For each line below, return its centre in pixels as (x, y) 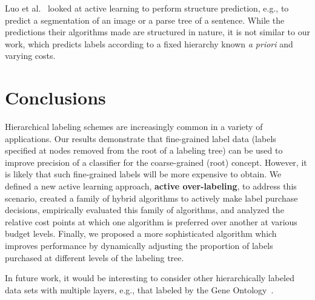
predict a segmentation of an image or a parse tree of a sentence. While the (145, 20)
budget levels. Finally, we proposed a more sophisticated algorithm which (141, 234)
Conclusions (55, 97)
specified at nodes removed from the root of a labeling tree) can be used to (144, 150)
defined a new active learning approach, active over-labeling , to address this (151, 186)
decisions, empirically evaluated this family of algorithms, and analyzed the (144, 210)
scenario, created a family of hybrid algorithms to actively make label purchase (151, 198)
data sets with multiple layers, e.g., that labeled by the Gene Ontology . (139, 289)
